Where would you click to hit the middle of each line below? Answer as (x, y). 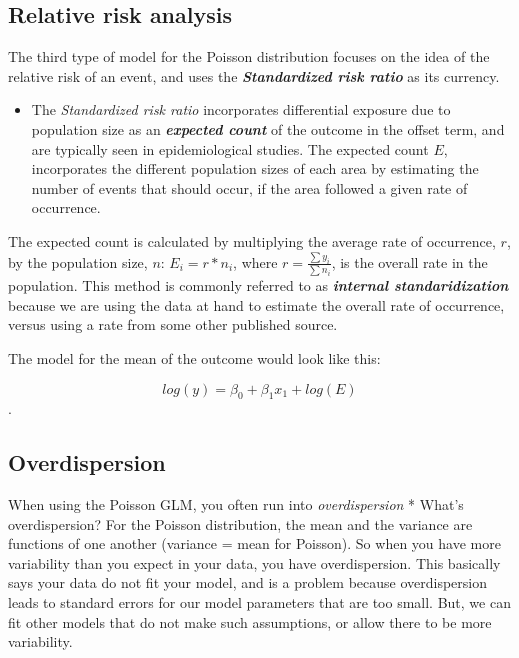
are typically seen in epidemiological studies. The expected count (230, 148)
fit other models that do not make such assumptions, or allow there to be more (250, 621)
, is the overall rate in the (409, 261)
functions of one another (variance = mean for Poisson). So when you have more (254, 543)
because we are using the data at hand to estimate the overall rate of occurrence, (256, 304)
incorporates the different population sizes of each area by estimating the (255, 168)
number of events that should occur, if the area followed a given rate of (249, 187)
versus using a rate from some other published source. (173, 324)
